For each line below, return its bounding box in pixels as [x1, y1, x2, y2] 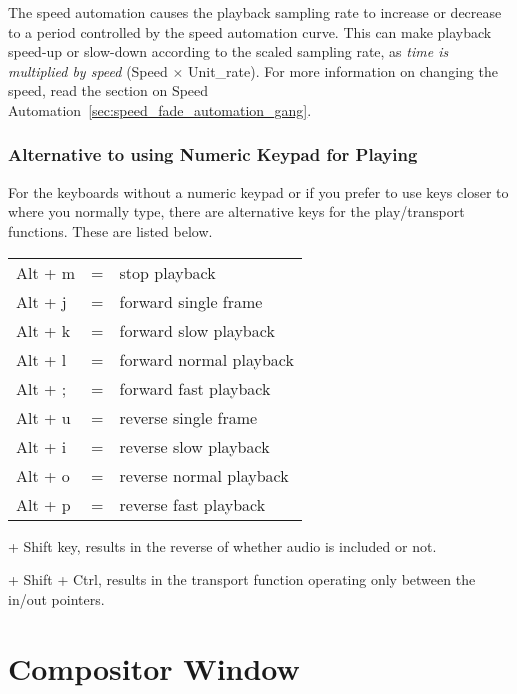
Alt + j [16, 289, 67, 313]
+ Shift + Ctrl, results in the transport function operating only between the [8, 569, 476, 590]
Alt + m [16, 260, 76, 284]
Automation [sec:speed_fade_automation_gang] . [8, 99, 312, 120]
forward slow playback [119, 318, 275, 342]
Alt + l [16, 347, 67, 371]
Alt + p [16, 492, 71, 516]
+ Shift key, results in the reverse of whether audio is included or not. [8, 535, 437, 556]
